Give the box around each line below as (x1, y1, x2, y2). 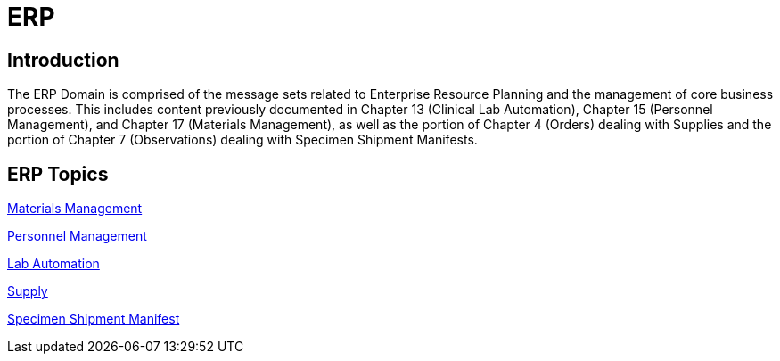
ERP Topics (7, 162, 109, 185)
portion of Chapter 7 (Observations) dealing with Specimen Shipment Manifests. (7, 132, 478, 148)
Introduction (7, 48, 119, 71)
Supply (7, 283, 48, 299)
